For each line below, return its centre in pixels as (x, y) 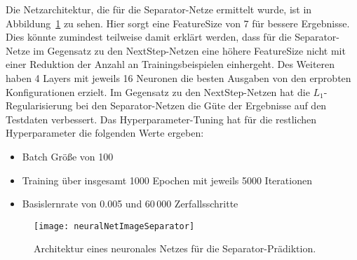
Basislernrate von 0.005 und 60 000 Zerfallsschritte (130, 204)
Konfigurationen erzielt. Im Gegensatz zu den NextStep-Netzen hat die (158, 91)
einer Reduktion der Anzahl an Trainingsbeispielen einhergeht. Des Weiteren (170, 64)
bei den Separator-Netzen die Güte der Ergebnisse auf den (201, 105)
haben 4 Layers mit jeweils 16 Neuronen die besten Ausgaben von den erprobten (178, 77)
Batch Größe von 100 (68, 156)
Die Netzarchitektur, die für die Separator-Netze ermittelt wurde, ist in (159, 9)
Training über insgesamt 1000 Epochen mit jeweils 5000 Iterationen (167, 180)
